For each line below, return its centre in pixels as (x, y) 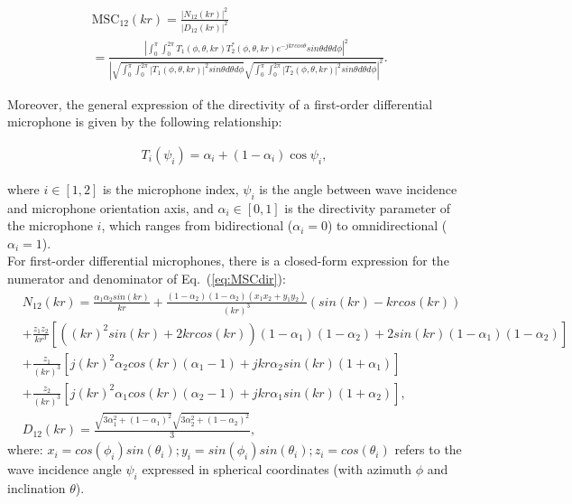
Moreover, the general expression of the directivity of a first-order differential (220, 103)
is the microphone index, (171, 188)
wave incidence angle (65, 469)
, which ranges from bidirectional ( (197, 225)
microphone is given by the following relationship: (145, 121)
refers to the (428, 449)
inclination (37, 487)
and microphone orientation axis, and (111, 207)
